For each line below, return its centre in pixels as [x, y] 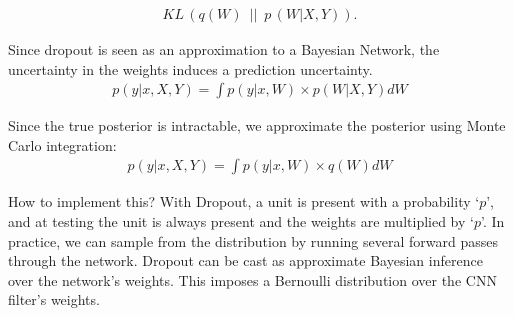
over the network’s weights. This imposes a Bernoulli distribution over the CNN [252, 279]
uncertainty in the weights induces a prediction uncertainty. [190, 68]
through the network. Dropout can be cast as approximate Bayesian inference [245, 260]
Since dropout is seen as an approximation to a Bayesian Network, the [224, 49]
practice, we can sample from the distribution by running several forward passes [253, 240]
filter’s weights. [54, 299]
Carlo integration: [62, 144]
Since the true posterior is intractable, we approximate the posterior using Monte [257, 125]
